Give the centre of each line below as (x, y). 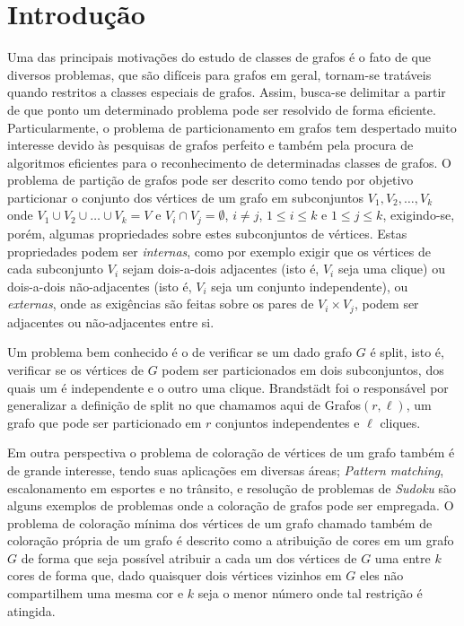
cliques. (400, 422)
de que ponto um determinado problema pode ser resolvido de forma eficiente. (222, 109)
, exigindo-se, (419, 215)
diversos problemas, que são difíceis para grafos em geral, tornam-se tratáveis (219, 74)
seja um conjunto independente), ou (310, 286)
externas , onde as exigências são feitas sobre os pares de (161, 304)
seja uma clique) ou (391, 269)
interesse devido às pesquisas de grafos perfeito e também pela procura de (210, 145)
